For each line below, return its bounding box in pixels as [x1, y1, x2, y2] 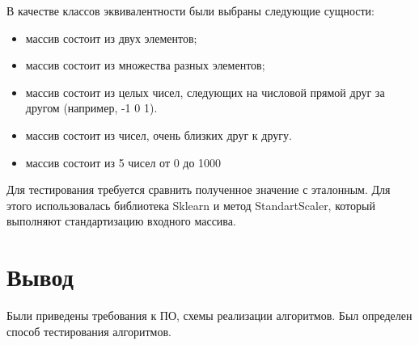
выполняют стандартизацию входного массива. [6, 212, 236, 229]
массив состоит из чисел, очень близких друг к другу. [25, 126, 292, 143]
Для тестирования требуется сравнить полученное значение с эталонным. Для [6, 181, 391, 198]
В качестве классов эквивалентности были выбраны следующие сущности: [6, 2, 375, 19]
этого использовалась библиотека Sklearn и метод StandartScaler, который [6, 196, 375, 213]
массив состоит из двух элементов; [25, 29, 197, 46]
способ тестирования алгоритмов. [6, 322, 171, 339]
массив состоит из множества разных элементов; [25, 57, 265, 74]
